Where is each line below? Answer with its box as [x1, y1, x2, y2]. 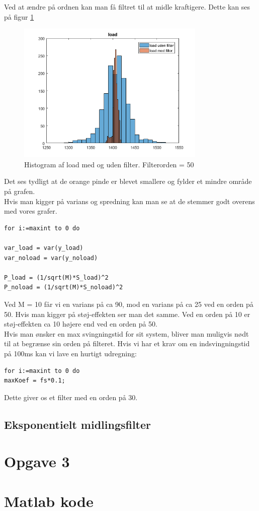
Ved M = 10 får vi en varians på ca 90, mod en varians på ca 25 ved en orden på [4, 299, 253, 309]
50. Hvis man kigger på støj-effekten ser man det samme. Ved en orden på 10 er [4, 308, 250, 319]
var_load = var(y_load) [4, 244, 83, 252]
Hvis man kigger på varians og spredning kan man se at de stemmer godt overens [4, 196, 255, 206]
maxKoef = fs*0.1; [4, 377, 65, 385]
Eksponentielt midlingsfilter [4, 416, 151, 432]
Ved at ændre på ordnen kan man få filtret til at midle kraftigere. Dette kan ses [4, 2, 250, 12]
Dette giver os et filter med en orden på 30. [4, 392, 138, 402]
